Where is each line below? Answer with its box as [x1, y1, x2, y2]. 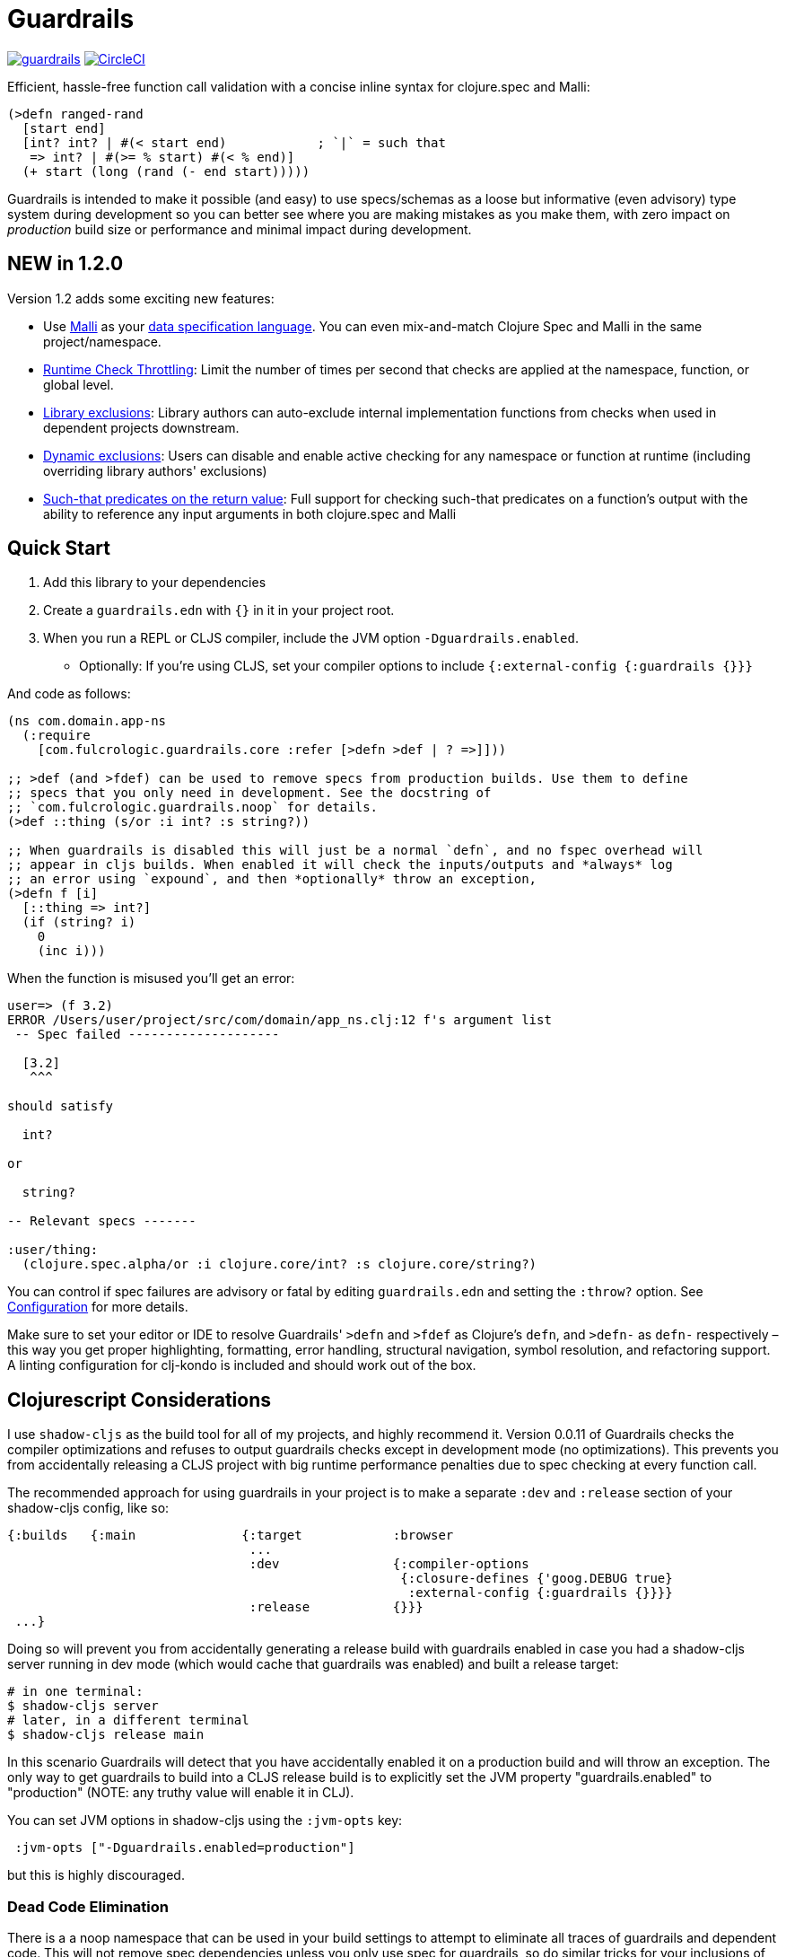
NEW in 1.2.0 [7, 252, 124, 276]
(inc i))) [37, 943, 106, 959]
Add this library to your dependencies [43, 575, 266, 591]
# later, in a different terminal [7, 1713, 249, 1728]
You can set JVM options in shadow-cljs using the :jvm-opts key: [7, 1812, 403, 1829]
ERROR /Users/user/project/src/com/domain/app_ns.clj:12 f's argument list [7, 1013, 552, 1028]
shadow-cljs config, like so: [7, 1500, 170, 1516]
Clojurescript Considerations [7, 1388, 272, 1411]
